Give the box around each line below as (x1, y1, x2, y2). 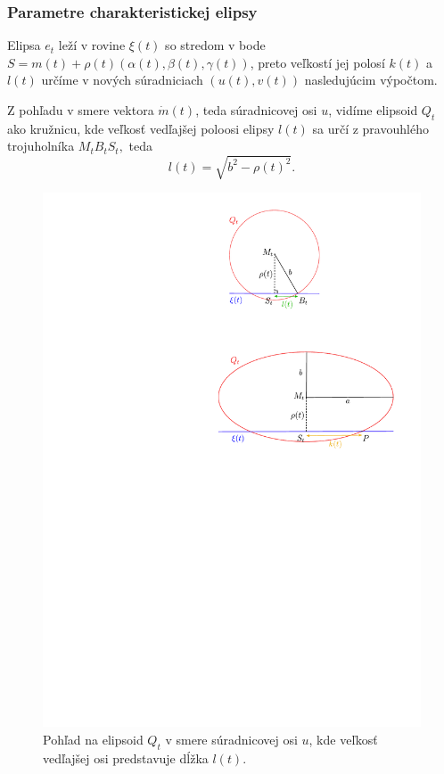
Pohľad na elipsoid (43, 729, 144, 748)
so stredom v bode (165, 36, 266, 54)
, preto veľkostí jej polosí (250, 53, 385, 71)
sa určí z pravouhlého (312, 119, 429, 137)
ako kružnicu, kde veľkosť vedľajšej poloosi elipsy (7, 119, 275, 137)
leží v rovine (58, 36, 126, 54)
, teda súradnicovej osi (195, 101, 317, 119)
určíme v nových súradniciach (41, 70, 203, 89)
